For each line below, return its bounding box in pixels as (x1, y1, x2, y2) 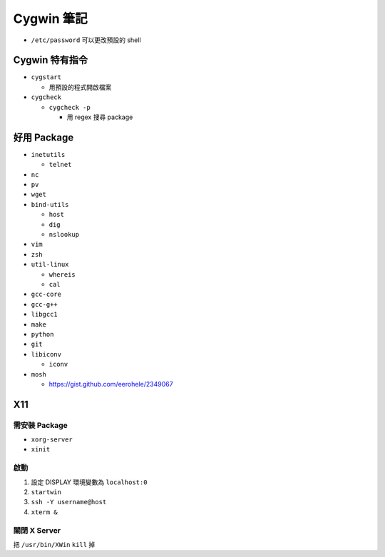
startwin (31, 488, 62, 496)
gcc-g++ (31, 300, 58, 308)
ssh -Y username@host (31, 498, 107, 506)
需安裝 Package (13, 420, 68, 430)
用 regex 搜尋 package (66, 113, 133, 121)
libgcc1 (31, 310, 58, 319)
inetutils (31, 150, 66, 158)
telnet (48, 160, 72, 169)
